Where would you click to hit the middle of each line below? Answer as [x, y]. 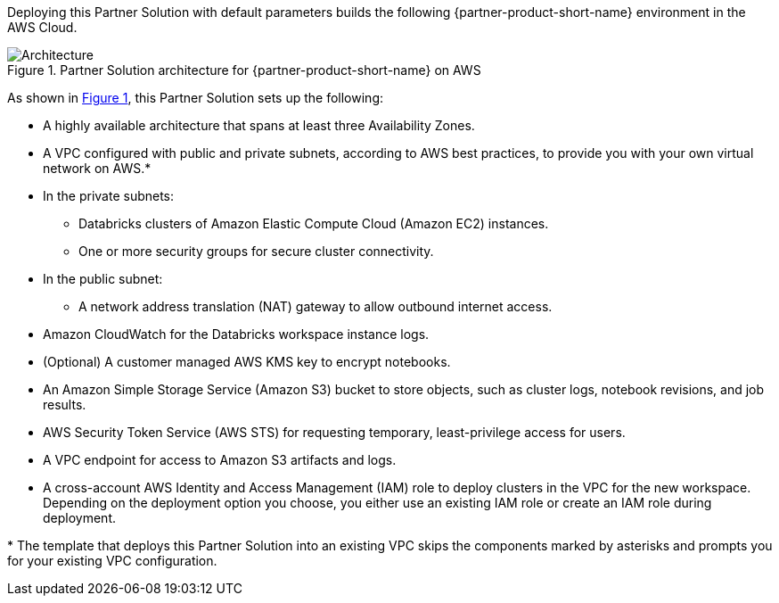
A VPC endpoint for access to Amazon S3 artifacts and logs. [220, 460]
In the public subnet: [103, 279]
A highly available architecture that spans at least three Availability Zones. [259, 125]
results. [65, 405]
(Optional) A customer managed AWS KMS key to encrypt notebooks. [247, 362]
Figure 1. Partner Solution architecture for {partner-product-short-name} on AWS [244, 70]
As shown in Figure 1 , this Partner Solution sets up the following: [195, 98]
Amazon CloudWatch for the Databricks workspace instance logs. [236, 334]
